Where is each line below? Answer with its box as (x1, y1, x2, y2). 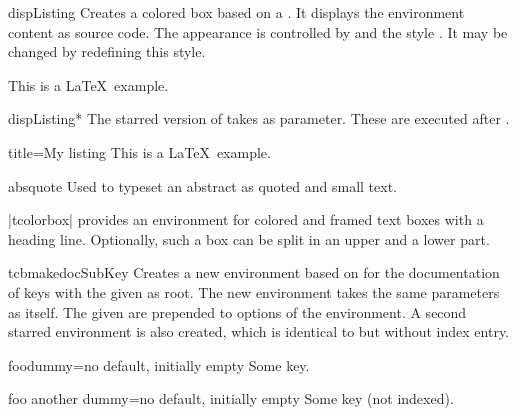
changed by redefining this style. (8, 41, 206, 62)
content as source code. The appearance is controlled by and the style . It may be (8, 21, 508, 42)
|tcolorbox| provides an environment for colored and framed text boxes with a (8, 209, 484, 230)
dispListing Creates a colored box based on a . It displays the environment (8, 2, 465, 22)
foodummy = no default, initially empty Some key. (8, 354, 310, 375)
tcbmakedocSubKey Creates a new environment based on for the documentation (8, 262, 500, 283)
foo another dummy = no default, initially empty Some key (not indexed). (8, 388, 454, 409)
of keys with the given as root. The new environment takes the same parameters (8, 281, 500, 302)
